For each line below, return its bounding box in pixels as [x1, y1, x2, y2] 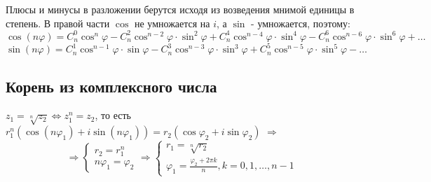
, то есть [95, 108, 131, 122]
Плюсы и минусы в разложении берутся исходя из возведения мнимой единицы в [6, 2, 355, 16]
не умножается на [134, 15, 210, 30]
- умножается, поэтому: [251, 15, 350, 30]
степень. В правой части [6, 15, 110, 30]
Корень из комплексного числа [6, 75, 217, 97]
